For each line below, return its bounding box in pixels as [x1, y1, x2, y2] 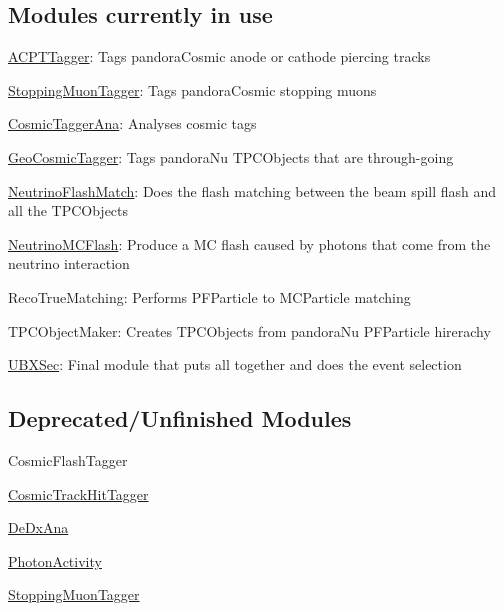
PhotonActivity [8, 550, 102, 571]
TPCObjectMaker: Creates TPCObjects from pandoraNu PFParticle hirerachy [8, 320, 491, 341]
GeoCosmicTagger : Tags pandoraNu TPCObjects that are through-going [8, 146, 454, 167]
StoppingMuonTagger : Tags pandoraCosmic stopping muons [8, 79, 377, 100]
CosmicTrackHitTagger [8, 483, 149, 504]
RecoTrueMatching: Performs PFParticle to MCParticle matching [8, 286, 411, 307]
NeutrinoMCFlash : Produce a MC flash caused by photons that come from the [8, 233, 491, 254]
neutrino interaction [8, 253, 130, 274]
